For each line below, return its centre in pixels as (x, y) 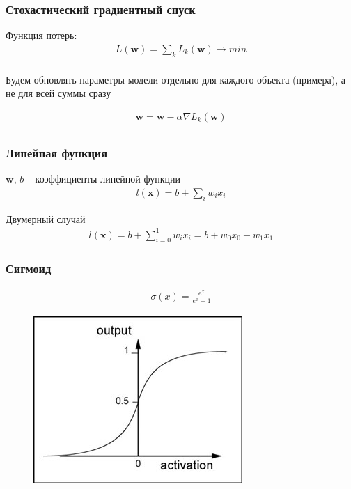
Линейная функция (57, 152)
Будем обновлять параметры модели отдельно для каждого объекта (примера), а (176, 79)
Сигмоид (29, 269)
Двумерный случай (46, 218)
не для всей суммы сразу (58, 93)
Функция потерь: (41, 35)
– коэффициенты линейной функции (103, 179)
